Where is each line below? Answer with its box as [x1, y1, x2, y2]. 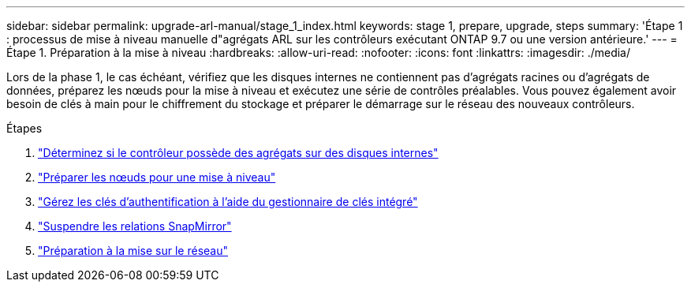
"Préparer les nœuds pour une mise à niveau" [38, 170, 276, 184]
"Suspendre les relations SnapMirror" [38, 219, 232, 233]
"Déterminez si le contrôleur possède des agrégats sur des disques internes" [38, 146, 439, 159]
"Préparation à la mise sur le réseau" [38, 244, 228, 257]
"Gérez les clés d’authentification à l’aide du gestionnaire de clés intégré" [38, 195, 418, 208]
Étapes [6, 122, 43, 135]
